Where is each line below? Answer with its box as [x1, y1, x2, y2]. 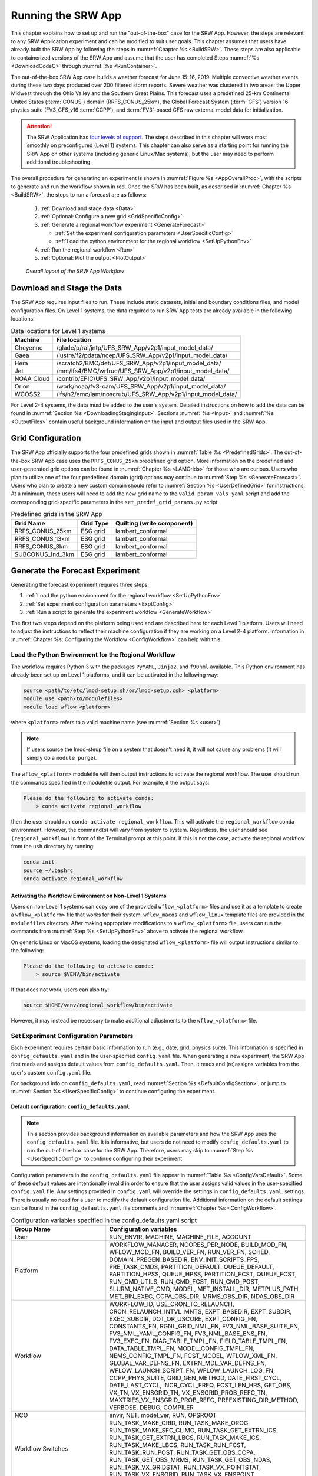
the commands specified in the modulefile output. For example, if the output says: [11, 779, 210, 786]
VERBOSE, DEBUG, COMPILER [109, 1403, 194, 1411]
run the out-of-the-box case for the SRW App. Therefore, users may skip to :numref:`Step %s [26, 1147, 253, 1154]
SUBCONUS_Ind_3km [14, 550, 75, 558]
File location [56, 335, 91, 344]
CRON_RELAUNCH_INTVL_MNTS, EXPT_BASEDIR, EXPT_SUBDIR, [109, 1307, 292, 1315]
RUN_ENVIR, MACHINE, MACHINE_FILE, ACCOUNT [109, 1233, 252, 1241]
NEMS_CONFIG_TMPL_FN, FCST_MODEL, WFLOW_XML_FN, [109, 1351, 277, 1360]
